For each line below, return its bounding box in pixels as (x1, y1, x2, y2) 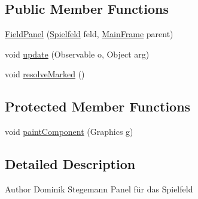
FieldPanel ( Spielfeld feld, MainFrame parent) (5, 28, 173, 40)
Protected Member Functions (5, 97, 191, 116)
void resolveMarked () (5, 68, 85, 80)
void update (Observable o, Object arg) (5, 47, 150, 60)
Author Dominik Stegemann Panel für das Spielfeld (5, 182, 193, 195)
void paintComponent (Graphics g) (5, 125, 133, 138)
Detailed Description (5, 155, 136, 173)
